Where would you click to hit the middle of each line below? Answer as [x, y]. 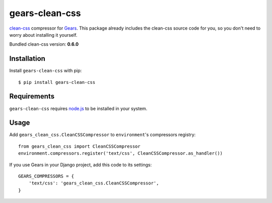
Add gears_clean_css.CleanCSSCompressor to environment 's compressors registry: [103, 135]
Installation [27, 59]
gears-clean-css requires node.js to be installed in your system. [78, 109]
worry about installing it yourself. [43, 35]
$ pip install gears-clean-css [57, 82]
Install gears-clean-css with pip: [46, 71]
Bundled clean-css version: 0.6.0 [44, 44]
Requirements [32, 96]
